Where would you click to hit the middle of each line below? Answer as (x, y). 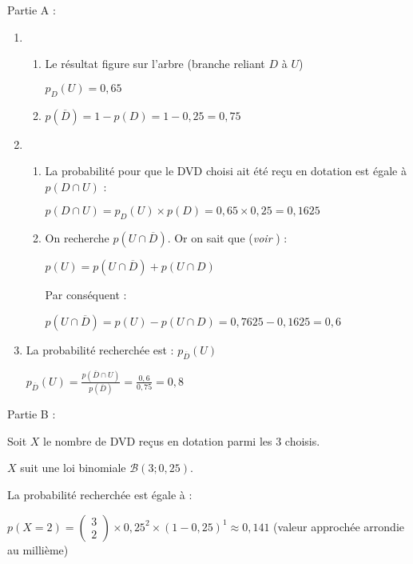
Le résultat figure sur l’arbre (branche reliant (155, 64)
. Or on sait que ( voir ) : (227, 238)
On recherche (77, 238)
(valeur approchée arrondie (339, 526)
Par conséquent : (86, 295)
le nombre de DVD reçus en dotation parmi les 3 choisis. (182, 440)
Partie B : (32, 414)
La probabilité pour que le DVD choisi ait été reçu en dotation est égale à (226, 171)
